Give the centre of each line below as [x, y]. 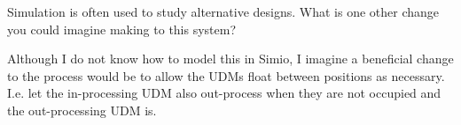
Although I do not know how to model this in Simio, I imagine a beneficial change [230, 59]
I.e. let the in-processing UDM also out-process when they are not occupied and [224, 93]
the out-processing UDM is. [82, 110]
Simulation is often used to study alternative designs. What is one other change [223, 11]
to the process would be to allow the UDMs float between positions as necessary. [226, 75]
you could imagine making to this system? [122, 29]
